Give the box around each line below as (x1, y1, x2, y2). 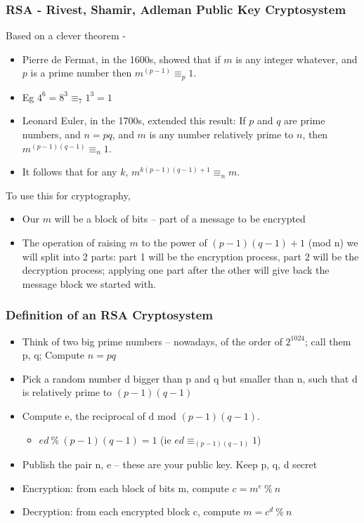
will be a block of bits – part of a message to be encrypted (54, 211, 306, 226)
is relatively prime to (22, 385, 112, 399)
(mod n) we (308, 235, 358, 250)
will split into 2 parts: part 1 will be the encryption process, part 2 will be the (22, 249, 359, 263)
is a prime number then (30, 65, 132, 80)
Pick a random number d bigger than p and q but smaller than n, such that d (22, 371, 358, 385)
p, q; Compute (22, 347, 85, 362)
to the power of (141, 235, 207, 250)
